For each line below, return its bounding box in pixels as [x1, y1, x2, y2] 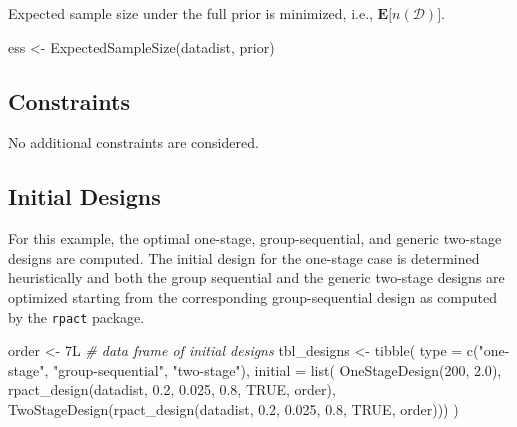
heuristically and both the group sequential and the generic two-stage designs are [8, 267, 505, 288]
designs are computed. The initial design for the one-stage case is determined [8, 247, 480, 268]
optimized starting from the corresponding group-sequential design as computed [8, 286, 498, 307]
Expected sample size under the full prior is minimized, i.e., [8, 3, 373, 23]
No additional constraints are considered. [8, 132, 259, 153]
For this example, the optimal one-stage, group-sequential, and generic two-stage [8, 228, 502, 249]
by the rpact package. [8, 306, 145, 327]
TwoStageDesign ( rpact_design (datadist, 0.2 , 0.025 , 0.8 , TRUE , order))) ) [8, 399, 459, 419]
